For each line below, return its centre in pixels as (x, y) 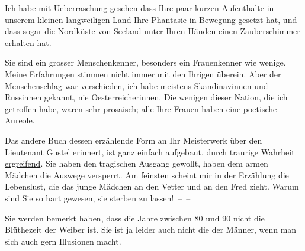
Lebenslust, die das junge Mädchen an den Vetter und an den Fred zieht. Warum (152, 186)
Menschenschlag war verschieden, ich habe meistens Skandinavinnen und (137, 85)
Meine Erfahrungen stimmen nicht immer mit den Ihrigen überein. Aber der (143, 74)
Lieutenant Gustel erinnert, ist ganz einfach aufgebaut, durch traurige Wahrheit (150, 151)
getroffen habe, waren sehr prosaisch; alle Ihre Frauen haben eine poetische (141, 108)
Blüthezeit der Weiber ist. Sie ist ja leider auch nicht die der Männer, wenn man (151, 229)
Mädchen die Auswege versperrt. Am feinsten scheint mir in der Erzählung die (147, 175)
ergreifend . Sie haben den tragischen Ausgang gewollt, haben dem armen (137, 163)
